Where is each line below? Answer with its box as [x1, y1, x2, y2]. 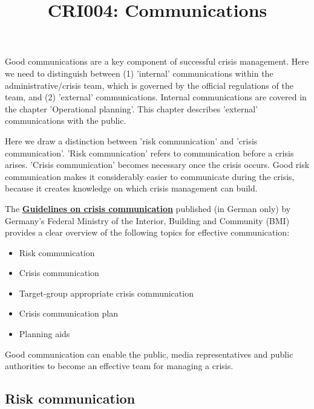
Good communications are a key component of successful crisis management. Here [5, 55, 309, 68]
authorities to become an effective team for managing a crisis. [5, 359, 234, 372]
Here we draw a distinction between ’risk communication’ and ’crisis [5, 134, 258, 147]
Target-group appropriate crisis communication [19, 286, 194, 299]
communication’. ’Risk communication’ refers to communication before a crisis [5, 146, 294, 159]
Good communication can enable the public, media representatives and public [5, 347, 293, 360]
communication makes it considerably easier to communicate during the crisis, [5, 170, 295, 182]
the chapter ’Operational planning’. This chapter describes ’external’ [5, 102, 258, 115]
